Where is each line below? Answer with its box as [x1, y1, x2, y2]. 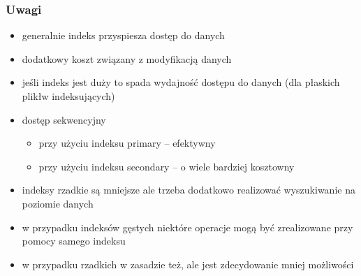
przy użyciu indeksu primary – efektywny [38, 136, 216, 150]
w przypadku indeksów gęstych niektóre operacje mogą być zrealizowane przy [22, 219, 353, 234]
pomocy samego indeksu [22, 233, 126, 248]
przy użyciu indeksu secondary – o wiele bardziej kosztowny [38, 159, 295, 173]
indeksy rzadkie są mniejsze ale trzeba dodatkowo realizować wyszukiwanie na [22, 182, 355, 197]
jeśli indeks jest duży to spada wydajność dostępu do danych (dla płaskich [22, 75, 340, 89]
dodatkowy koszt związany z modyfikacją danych [22, 51, 232, 66]
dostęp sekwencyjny [22, 112, 106, 126]
